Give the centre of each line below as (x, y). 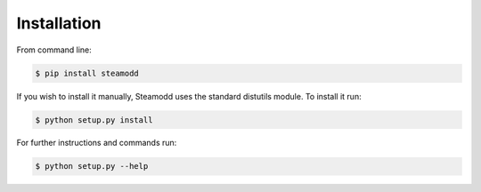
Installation (59, 23)
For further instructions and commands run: (97, 143)
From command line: (54, 50)
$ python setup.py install (94, 120)
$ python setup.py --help (92, 166)
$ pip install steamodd (87, 73)
